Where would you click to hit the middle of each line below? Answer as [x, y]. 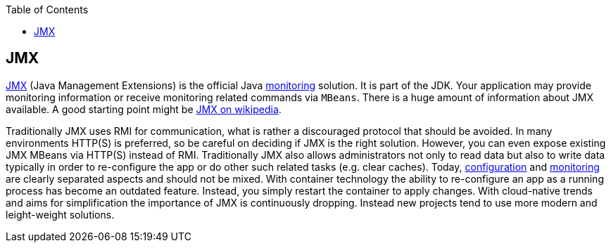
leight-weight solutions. [60, 214]
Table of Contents [47, 9]
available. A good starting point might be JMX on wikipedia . [144, 109]
